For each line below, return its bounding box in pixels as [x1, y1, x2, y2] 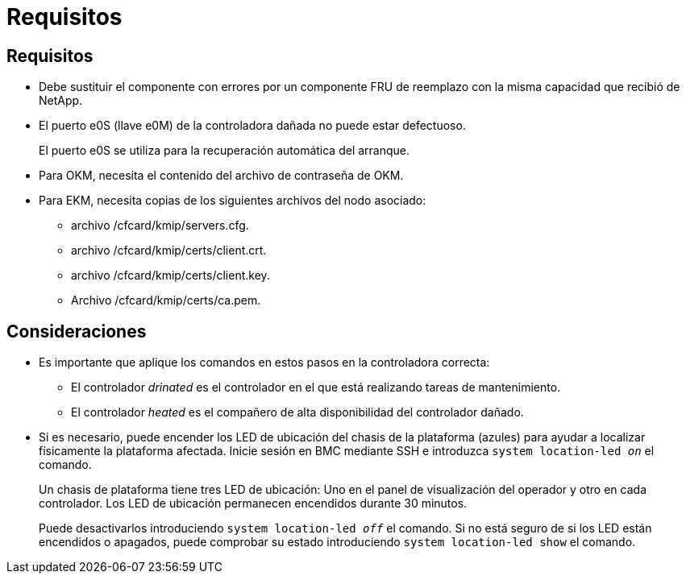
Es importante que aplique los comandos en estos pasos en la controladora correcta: [39, 355, 490, 370]
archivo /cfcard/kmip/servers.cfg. [71, 218, 249, 233]
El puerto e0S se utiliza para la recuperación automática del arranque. [39, 143, 410, 158]
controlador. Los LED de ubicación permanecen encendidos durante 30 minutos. [39, 496, 468, 511]
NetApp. [39, 93, 83, 108]
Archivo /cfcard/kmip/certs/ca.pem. [71, 293, 261, 308]
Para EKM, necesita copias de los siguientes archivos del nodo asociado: [39, 193, 426, 208]
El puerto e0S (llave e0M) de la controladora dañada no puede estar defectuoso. [39, 118, 466, 133]
